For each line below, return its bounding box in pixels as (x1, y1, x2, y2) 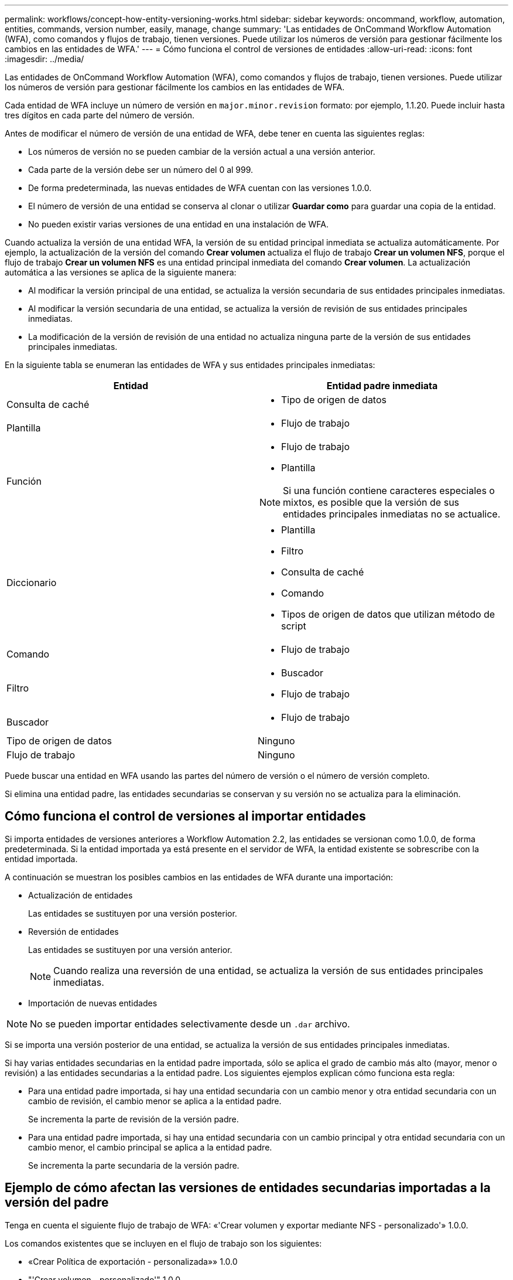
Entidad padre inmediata (326, 380, 438, 392)
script (281, 620, 306, 632)
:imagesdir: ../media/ (5, 54, 84, 64)
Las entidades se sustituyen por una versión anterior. (28, 944, 232, 955)
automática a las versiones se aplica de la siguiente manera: (5, 267, 237, 277)
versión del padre (5, 1195, 109, 1210)
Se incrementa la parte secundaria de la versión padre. (28, 1160, 240, 1170)
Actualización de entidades (28, 890, 133, 900)
